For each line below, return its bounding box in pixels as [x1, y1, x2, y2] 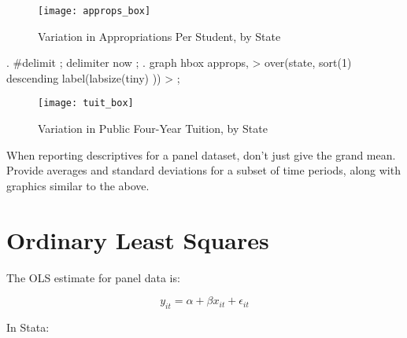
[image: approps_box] [38, 6, 151, 17]
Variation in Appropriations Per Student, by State [38, 28, 281, 44]
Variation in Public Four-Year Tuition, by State [38, 120, 268, 137]
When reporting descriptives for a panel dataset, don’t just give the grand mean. [6, 146, 396, 163]
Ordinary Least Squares [6, 223, 269, 255]
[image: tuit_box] [38, 97, 134, 109]
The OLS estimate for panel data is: [6, 269, 180, 285]
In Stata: [6, 318, 50, 335]
